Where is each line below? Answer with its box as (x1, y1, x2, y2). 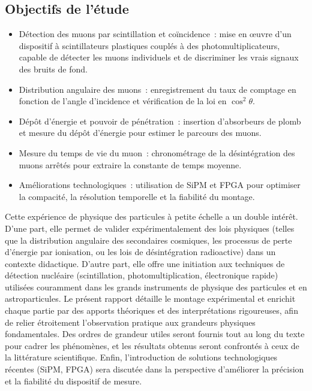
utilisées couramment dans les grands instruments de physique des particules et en (5, 280, 307, 293)
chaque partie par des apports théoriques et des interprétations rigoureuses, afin (5, 304, 298, 317)
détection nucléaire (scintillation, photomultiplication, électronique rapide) (5, 269, 278, 281)
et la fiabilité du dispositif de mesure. (5, 374, 142, 387)
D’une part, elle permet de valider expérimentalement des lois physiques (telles (5, 222, 295, 234)
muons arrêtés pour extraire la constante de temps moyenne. (19, 158, 242, 171)
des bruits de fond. (19, 62, 88, 75)
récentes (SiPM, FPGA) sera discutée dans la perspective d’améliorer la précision (5, 363, 304, 375)
